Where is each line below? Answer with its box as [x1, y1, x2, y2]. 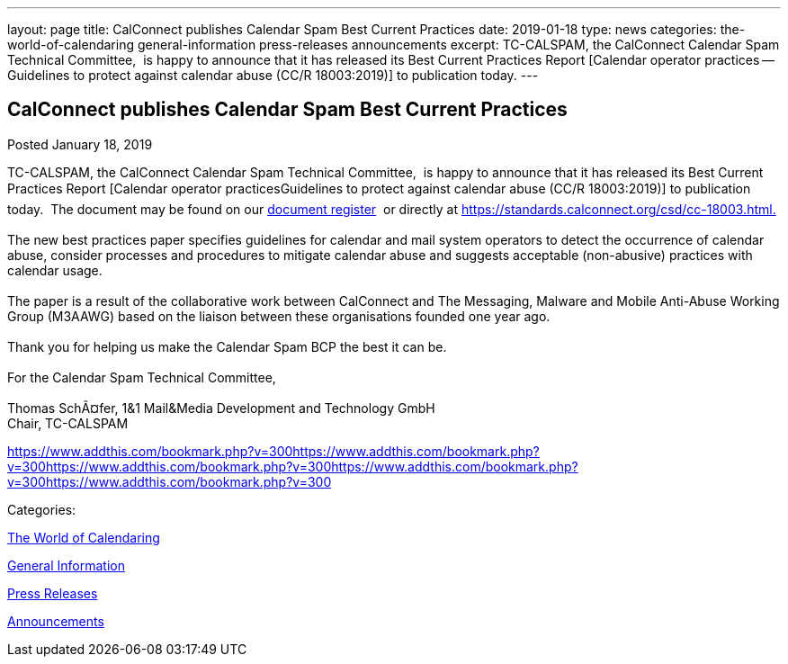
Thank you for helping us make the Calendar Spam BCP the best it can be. [7, 338, 447, 354]
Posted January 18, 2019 [7, 136, 153, 152]
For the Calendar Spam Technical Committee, [7, 369, 276, 385]
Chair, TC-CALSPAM [7, 415, 129, 431]
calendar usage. [7, 262, 103, 278]
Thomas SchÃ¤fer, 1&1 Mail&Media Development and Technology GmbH [7, 399, 435, 416]
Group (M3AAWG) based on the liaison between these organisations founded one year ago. [7, 308, 551, 324]
